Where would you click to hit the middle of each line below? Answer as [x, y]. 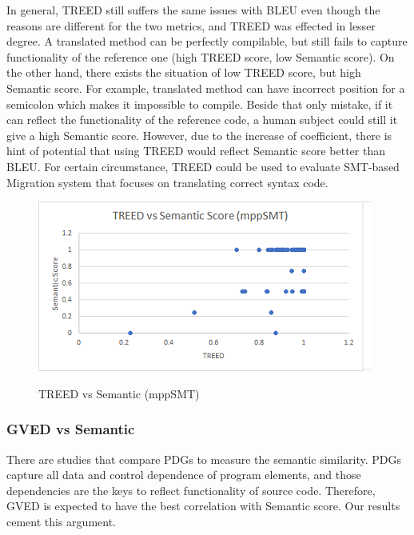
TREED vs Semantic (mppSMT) [119, 393]
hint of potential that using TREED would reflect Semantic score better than [196, 151]
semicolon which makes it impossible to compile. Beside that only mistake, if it [200, 104]
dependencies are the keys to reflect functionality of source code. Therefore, [191, 490]
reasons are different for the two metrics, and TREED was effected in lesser [191, 25]
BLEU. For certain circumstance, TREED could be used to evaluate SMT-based [203, 166]
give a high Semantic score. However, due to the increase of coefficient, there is [199, 135]
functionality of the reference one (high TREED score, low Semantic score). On [201, 56]
